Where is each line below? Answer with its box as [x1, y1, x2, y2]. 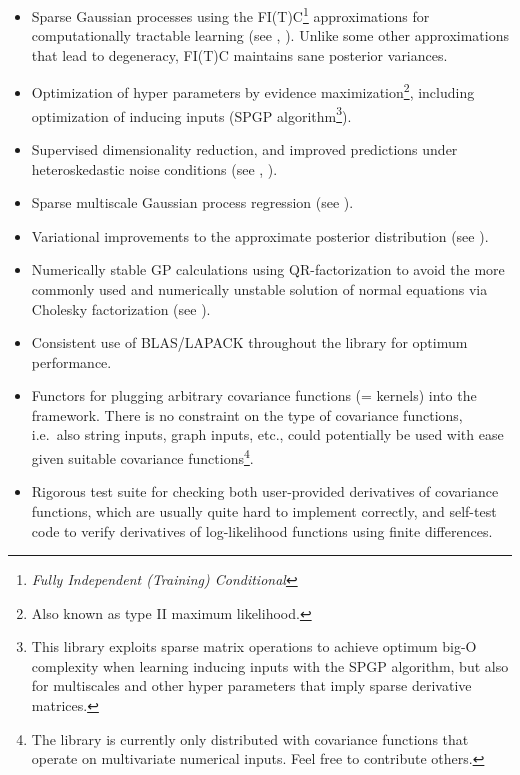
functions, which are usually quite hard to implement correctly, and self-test [31, 500, 497, 521]
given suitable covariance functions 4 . [31, 445, 254, 468]
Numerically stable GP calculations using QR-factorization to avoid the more [31, 259, 505, 280]
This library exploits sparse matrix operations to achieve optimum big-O [31, 636, 477, 657]
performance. [31, 351, 112, 372]
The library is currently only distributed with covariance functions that [31, 728, 469, 749]
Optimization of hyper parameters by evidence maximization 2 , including [31, 79, 475, 103]
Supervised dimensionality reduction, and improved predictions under [31, 138, 458, 159]
